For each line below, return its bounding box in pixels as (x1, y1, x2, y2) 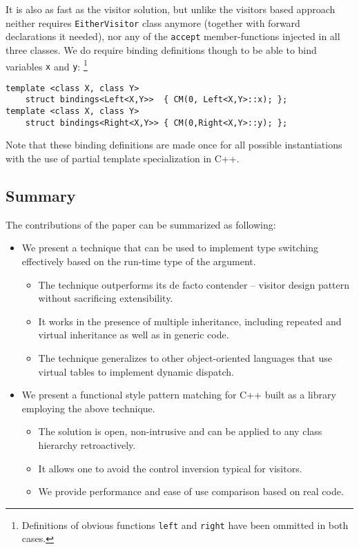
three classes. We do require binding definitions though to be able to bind (6, 42, 317, 57)
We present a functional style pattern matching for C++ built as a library (21, 387, 336, 402)
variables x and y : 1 (6, 57, 88, 73)
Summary (6, 185, 76, 206)
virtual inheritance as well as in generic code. (38, 327, 229, 342)
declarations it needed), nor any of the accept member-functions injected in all (6, 29, 340, 44)
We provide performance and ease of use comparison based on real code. (38, 484, 344, 499)
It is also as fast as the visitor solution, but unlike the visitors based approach (6, 2, 336, 16)
